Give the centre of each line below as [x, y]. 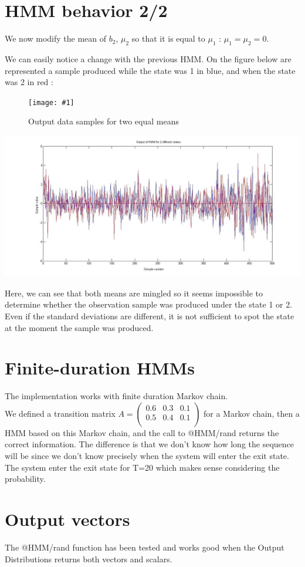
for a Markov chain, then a [252, 413]
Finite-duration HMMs [100, 368]
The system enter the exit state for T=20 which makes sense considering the [142, 467]
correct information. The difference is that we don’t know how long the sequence [149, 444]
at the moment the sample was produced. [79, 327]
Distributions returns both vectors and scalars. [89, 558]
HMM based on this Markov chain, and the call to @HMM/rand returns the [142, 432]
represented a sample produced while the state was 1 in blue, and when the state [150, 70]
